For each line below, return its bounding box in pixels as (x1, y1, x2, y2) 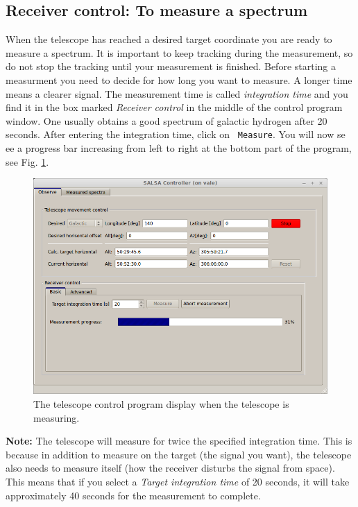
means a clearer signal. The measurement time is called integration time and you (6, 86, 348, 101)
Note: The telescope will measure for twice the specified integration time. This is (6, 433, 352, 448)
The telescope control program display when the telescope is (33, 397, 289, 411)
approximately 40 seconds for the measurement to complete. (6, 488, 261, 502)
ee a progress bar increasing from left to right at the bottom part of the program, (6, 141, 352, 155)
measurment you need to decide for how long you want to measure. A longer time (6, 72, 352, 87)
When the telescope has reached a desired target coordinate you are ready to (6, 32, 332, 46)
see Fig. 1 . (6, 154, 49, 169)
